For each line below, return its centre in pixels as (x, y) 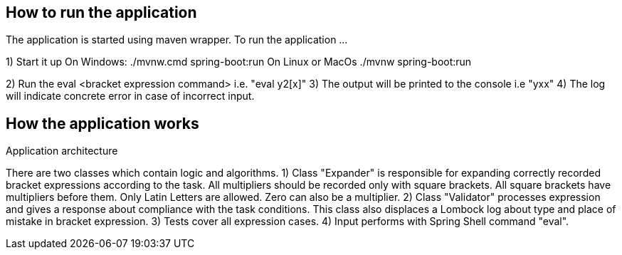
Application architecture (62, 151)
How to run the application (101, 12)
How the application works (102, 123)
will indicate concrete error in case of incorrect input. (130, 96)
